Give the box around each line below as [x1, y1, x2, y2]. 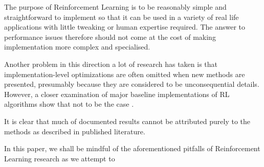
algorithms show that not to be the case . [4, 99, 134, 109]
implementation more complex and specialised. [4, 41, 150, 52]
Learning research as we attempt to [4, 153, 115, 163]
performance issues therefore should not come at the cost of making [4, 31, 216, 42]
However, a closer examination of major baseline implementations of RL [4, 88, 230, 99]
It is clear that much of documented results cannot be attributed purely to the [4, 115, 251, 126]
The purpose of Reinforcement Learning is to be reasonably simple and [4, 2, 227, 12]
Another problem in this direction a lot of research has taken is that [4, 58, 218, 69]
